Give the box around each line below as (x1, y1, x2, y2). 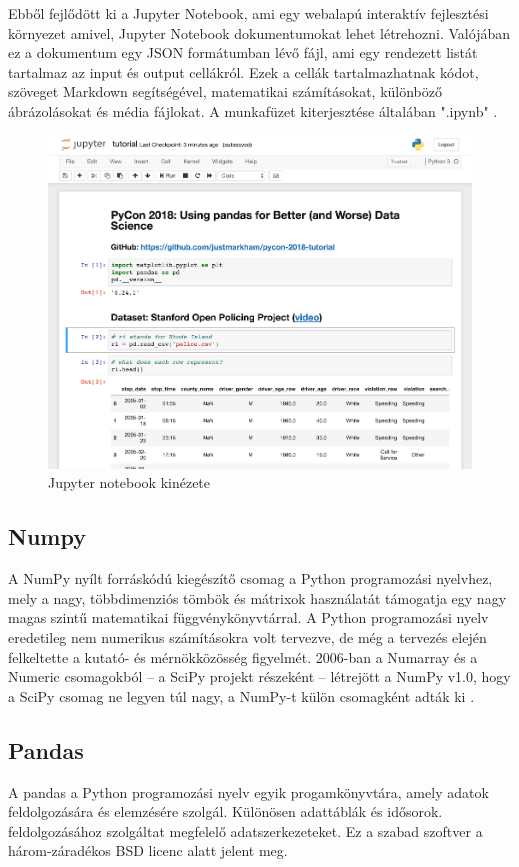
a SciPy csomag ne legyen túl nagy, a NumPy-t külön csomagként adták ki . (8, 685, 475, 706)
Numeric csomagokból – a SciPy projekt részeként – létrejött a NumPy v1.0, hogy (8, 666, 511, 687)
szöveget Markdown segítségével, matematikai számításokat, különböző (8, 81, 442, 102)
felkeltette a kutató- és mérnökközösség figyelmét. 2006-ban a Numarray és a (8, 646, 478, 667)
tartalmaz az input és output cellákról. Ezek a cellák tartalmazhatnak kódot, (8, 61, 479, 82)
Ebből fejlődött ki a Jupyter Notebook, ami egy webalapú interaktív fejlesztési (8, 3, 489, 23)
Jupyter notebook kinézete (48, 472, 211, 493)
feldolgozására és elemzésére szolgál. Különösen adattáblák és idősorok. (8, 801, 443, 822)
